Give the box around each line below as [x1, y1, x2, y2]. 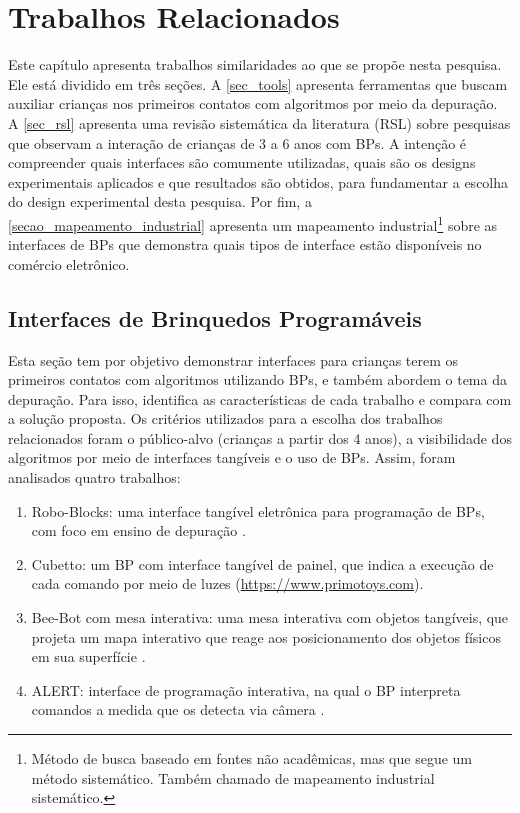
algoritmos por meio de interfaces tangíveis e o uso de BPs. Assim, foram [8, 447, 456, 468]
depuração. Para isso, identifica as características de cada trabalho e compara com [8, 388, 512, 409]
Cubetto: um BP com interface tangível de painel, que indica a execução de [31, 553, 494, 574]
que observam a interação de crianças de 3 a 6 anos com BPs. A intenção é [8, 132, 467, 153]
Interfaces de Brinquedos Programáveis [8, 302, 422, 333]
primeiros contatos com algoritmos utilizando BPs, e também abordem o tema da [8, 369, 507, 390]
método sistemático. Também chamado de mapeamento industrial [31, 767, 435, 788]
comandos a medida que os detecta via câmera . [31, 699, 325, 720]
